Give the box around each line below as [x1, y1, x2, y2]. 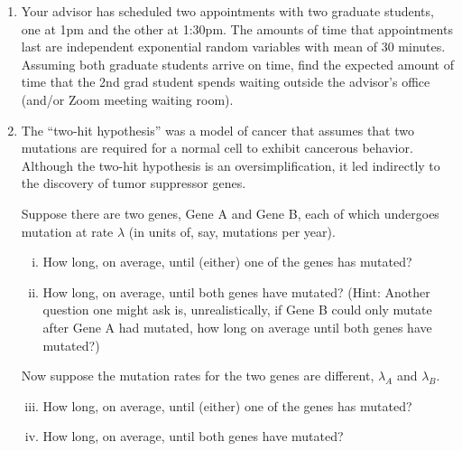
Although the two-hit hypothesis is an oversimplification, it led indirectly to [21, 155, 440, 174]
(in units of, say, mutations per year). [128, 221, 336, 240]
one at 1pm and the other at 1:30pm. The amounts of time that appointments [21, 19, 453, 38]
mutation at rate [21, 221, 114, 240]
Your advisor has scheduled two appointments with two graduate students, [21, 2, 434, 20]
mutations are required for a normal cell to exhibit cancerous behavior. [21, 138, 413, 157]
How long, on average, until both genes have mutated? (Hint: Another [42, 282, 430, 301]
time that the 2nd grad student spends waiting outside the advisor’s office [21, 72, 430, 91]
